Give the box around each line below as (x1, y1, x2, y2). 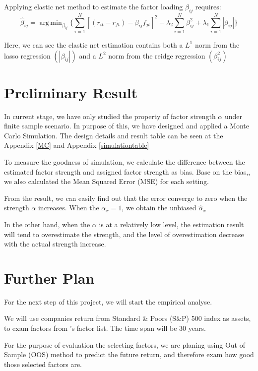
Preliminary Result (4, 82, 138, 102)
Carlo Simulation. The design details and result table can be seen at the (4, 130, 223, 140)
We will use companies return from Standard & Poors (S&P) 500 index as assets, (4, 313, 251, 323)
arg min (39, 19, 62, 26)
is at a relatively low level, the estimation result (99, 219, 244, 229)
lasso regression (4, 50, 51, 61)
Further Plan (4, 267, 95, 288)
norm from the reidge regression (108, 50, 205, 61)
